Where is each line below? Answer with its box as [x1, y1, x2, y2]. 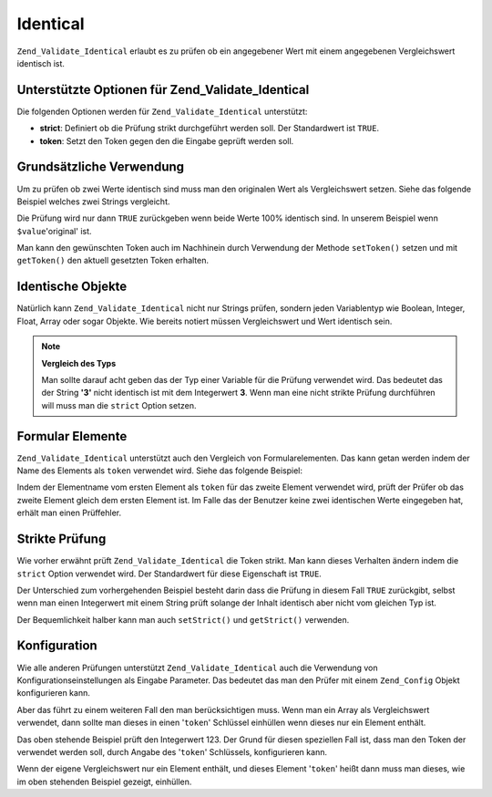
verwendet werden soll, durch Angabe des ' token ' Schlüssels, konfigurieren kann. [16, 746, 328, 757]
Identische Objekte [16, 279, 128, 295]
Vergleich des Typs [41, 357, 117, 368]
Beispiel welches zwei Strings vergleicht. [16, 196, 170, 207]
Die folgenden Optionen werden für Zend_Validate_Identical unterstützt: [16, 106, 308, 117]
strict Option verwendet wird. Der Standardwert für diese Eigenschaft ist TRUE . [16, 568, 323, 579]
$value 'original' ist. [16, 225, 92, 236]
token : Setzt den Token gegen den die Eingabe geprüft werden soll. [39, 135, 294, 146]
